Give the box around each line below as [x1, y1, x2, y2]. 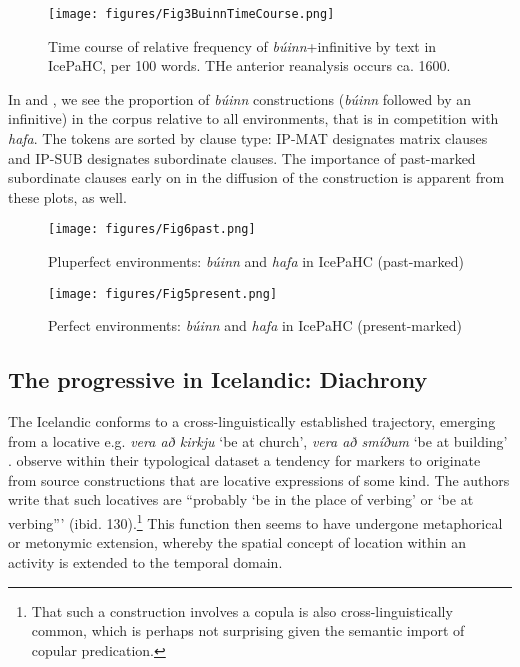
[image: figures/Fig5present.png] [48, 286, 278, 301]
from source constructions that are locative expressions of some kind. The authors [8, 469, 510, 490]
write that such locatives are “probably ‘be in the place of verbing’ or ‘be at [8, 489, 474, 510]
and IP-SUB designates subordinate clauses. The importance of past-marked [8, 147, 476, 168]
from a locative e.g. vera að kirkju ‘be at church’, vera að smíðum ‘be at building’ [8, 430, 508, 451]
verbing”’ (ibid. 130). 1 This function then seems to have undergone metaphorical [8, 510, 503, 533]
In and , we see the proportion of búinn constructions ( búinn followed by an [8, 88, 472, 109]
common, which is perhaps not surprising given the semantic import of [31, 620, 465, 641]
